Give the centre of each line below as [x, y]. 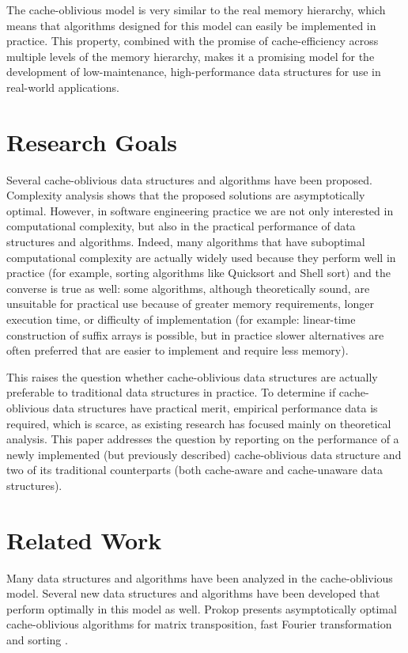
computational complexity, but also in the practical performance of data [181, 226]
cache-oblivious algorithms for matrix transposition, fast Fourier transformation [199, 624]
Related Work [84, 539]
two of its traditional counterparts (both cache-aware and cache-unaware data [195, 470]
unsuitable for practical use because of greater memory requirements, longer [190, 304]
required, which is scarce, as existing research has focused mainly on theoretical [199, 423]
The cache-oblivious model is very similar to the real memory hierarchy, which [196, 9]
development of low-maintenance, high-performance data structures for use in [194, 72]
